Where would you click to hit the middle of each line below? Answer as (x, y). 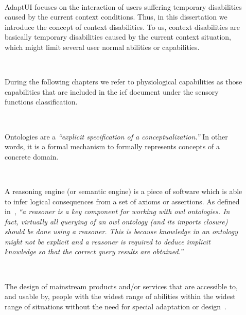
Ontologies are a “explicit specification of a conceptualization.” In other (116, 136)
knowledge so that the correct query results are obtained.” (94, 251)
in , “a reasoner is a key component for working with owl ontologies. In (117, 211)
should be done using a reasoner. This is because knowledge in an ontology (121, 231)
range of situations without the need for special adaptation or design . (116, 306)
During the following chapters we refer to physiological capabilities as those (124, 82)
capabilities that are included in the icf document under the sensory (112, 91)
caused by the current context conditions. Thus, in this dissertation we (116, 17)
